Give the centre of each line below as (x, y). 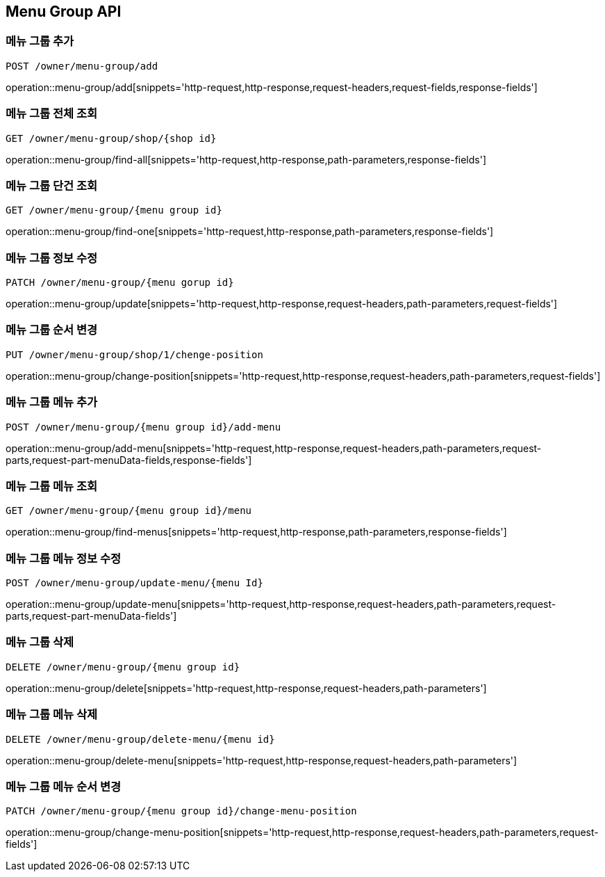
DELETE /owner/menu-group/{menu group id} (123, 667)
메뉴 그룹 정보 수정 (52, 258)
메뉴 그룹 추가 (40, 41)
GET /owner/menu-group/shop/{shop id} (111, 138)
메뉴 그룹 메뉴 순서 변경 (64, 786)
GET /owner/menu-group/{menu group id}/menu (129, 511)
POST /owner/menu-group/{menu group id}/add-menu (143, 427)
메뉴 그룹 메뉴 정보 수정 (64, 558)
